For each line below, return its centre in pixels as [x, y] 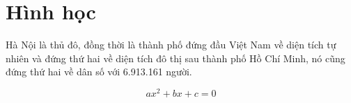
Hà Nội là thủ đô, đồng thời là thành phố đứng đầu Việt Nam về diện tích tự [171, 45]
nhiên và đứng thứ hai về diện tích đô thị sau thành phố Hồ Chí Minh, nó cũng [175, 58]
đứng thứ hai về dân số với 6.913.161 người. [99, 72]
